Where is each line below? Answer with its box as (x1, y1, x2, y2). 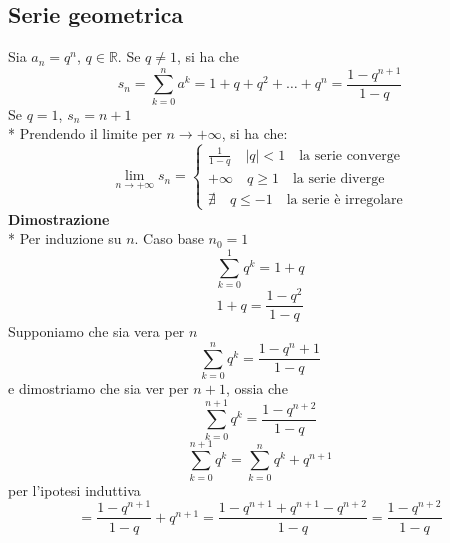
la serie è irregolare (286, 192, 403, 207)
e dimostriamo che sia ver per (8, 377, 189, 398)
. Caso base (134, 228, 204, 249)
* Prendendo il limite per (8, 123, 162, 144)
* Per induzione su (8, 228, 122, 249)
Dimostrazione (8, 208, 110, 229)
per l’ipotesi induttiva (8, 479, 141, 500)
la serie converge (299, 148, 400, 163)
